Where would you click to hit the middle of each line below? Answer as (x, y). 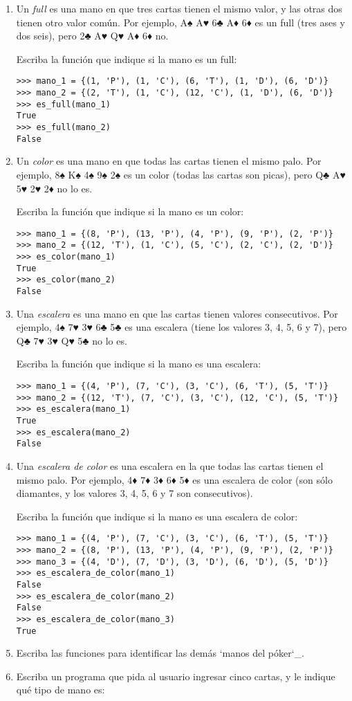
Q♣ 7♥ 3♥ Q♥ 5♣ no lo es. (72, 340)
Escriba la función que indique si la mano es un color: (130, 211)
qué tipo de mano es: (61, 690)
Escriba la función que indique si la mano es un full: (127, 58)
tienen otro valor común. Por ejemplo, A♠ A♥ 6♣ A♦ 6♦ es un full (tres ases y (180, 22)
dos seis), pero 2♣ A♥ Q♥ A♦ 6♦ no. (92, 36)
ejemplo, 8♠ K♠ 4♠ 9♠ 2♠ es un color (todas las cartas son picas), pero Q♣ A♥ (181, 174)
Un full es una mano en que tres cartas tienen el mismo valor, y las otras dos (179, 8)
